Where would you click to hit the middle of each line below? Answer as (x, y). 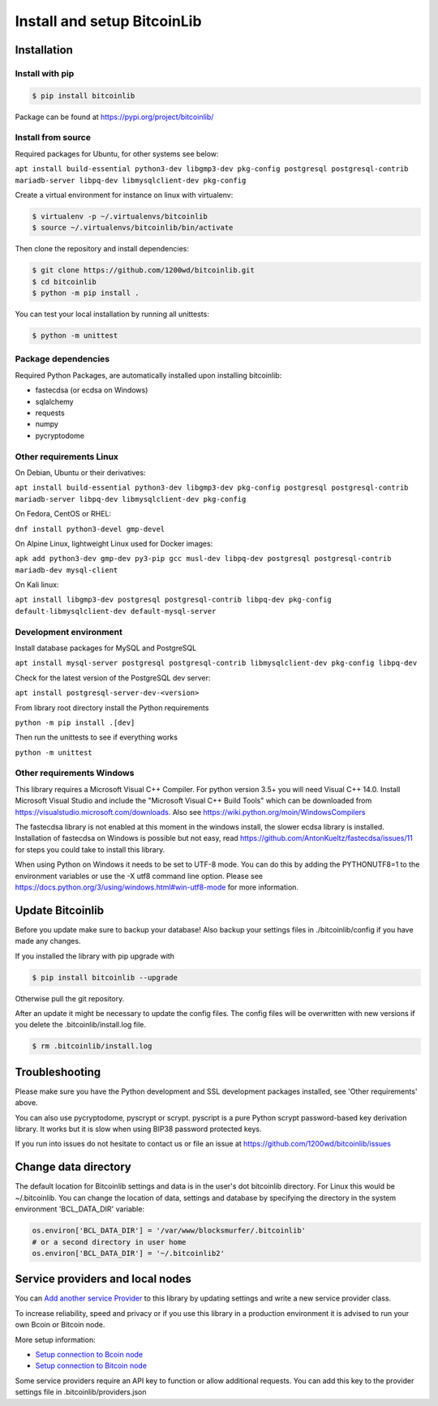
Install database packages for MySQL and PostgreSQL (106, 648)
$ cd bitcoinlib (64, 281)
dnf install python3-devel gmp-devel (90, 529)
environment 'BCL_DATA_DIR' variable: (80, 1209)
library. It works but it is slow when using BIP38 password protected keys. (138, 1129)
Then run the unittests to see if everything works (97, 737)
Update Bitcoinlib (60, 910)
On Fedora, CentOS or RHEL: (63, 514)
